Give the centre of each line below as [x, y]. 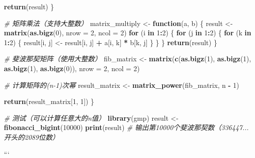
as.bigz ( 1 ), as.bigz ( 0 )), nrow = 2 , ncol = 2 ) [72, 68]
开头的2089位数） [32, 137]
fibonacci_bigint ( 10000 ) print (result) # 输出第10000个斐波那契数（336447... [127, 127]
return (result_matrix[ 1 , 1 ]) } [49, 101]
